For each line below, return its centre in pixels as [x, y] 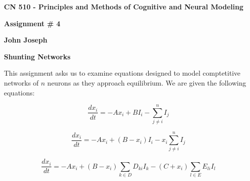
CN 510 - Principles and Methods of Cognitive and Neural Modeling [124, 6]
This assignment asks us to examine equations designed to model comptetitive [122, 73]
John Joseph [26, 40]
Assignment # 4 [32, 23]
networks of [21, 82]
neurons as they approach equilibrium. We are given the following [146, 82]
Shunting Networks [37, 56]
